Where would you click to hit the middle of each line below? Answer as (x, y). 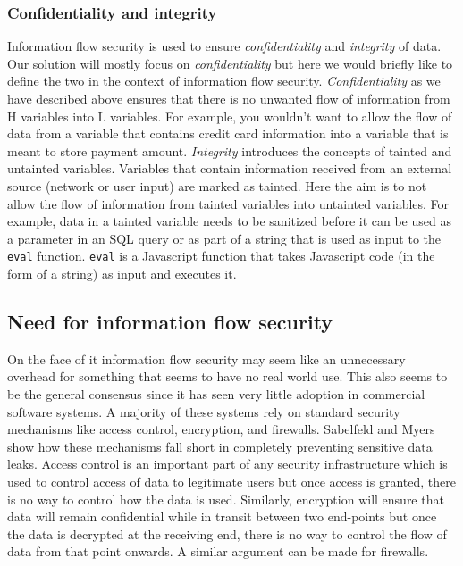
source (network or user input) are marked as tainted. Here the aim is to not (217, 185)
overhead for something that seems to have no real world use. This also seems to (227, 376)
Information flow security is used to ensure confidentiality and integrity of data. (224, 46)
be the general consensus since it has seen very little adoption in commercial (216, 393)
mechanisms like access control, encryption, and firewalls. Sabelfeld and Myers (221, 429)
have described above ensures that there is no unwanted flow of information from (229, 98)
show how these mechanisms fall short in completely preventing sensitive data (220, 446)
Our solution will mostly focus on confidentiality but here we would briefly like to (230, 63)
